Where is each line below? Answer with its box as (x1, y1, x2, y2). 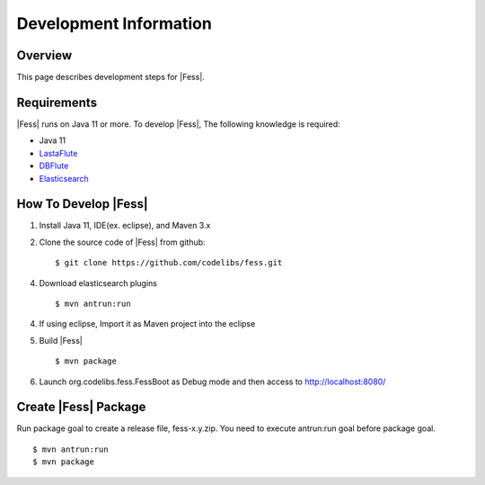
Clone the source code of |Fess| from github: (39, 237, 206, 247)
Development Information (16, 13, 213, 33)
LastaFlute (39, 148, 78, 158)
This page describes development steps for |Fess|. (16, 72, 206, 83)
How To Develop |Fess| (16, 196, 148, 211)
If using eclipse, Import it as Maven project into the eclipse (39, 319, 256, 329)
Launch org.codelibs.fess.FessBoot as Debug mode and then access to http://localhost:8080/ (39, 376, 386, 387)
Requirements (16, 94, 98, 110)
